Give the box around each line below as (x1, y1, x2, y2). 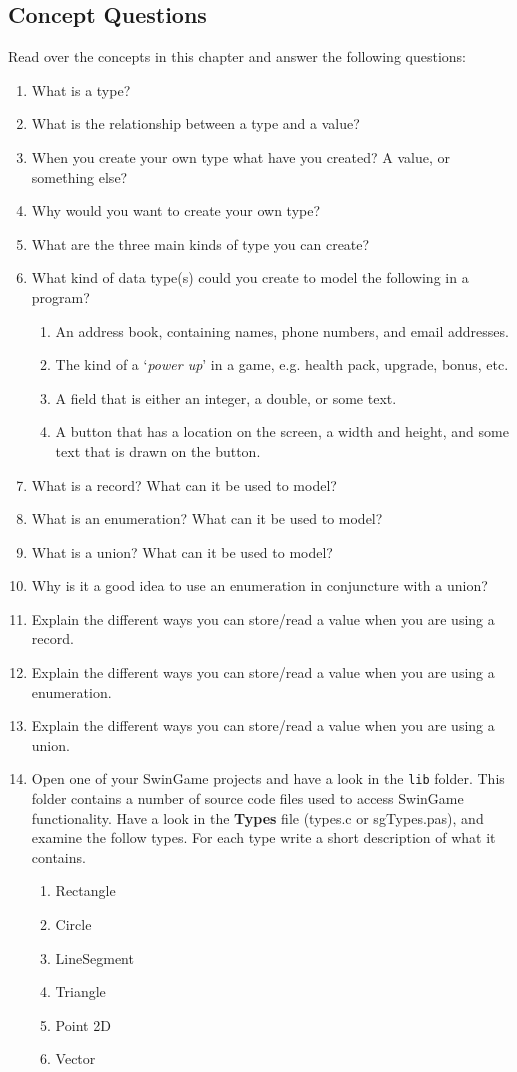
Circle (55, 914, 92, 935)
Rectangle (55, 880, 116, 901)
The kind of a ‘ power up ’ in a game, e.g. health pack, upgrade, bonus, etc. (55, 354, 509, 375)
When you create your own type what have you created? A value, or (31, 146, 450, 167)
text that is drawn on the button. (55, 440, 261, 461)
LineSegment (55, 947, 134, 968)
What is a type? (31, 79, 131, 100)
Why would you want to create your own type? (31, 200, 321, 221)
